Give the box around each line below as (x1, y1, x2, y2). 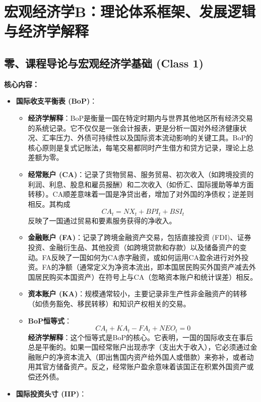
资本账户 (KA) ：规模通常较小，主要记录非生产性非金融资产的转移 (28, 288, 247, 299)
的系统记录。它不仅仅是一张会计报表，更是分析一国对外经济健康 (28, 122, 240, 133)
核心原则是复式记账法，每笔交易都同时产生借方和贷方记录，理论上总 (28, 142, 254, 152)
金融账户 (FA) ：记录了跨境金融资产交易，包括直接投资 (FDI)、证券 (28, 232, 251, 243)
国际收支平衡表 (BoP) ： (16, 96, 97, 106)
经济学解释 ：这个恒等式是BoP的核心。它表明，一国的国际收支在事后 (28, 332, 253, 342)
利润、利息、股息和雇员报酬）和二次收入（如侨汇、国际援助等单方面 (28, 179, 254, 189)
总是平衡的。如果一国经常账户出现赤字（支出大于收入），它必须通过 (28, 342, 250, 352)
